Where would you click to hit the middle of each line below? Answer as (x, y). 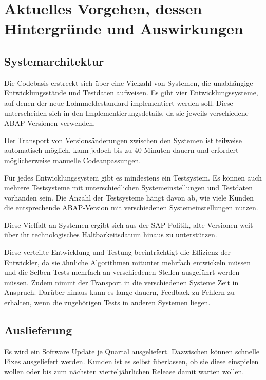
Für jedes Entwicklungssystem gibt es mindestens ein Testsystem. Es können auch (133, 177)
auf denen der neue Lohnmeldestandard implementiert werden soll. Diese (119, 102)
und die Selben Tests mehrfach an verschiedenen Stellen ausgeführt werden (122, 272)
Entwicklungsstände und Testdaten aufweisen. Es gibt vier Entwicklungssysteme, (131, 93)
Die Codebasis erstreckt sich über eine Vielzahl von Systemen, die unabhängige (129, 82)
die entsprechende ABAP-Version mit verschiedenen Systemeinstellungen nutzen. (131, 207)
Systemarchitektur (54, 61)
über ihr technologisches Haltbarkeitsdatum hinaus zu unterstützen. (111, 235)
